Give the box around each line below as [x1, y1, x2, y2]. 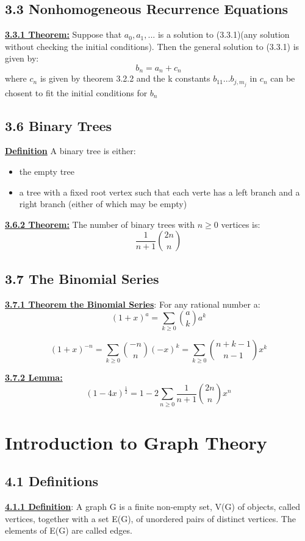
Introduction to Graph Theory [5, 430, 267, 454]
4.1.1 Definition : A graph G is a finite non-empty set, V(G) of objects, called [5, 500, 300, 513]
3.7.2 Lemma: [5, 370, 63, 383]
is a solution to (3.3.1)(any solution [157, 28, 290, 41]
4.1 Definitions [5, 472, 99, 490]
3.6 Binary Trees [5, 116, 112, 135]
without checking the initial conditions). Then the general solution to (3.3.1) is [5, 40, 300, 52]
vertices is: [221, 217, 260, 230]
